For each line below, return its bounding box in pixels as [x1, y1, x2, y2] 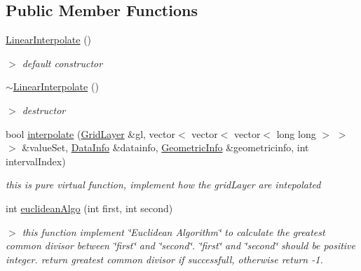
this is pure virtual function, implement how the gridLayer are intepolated [6, 177, 321, 192]
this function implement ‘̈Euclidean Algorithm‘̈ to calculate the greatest [22, 224, 325, 239]
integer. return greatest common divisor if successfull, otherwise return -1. [6, 251, 323, 266]
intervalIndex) [6, 153, 66, 168]
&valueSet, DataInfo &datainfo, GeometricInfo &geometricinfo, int [22, 140, 309, 155]
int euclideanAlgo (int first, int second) [6, 200, 173, 215]
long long [276, 126, 316, 141]
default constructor [22, 55, 103, 70]
